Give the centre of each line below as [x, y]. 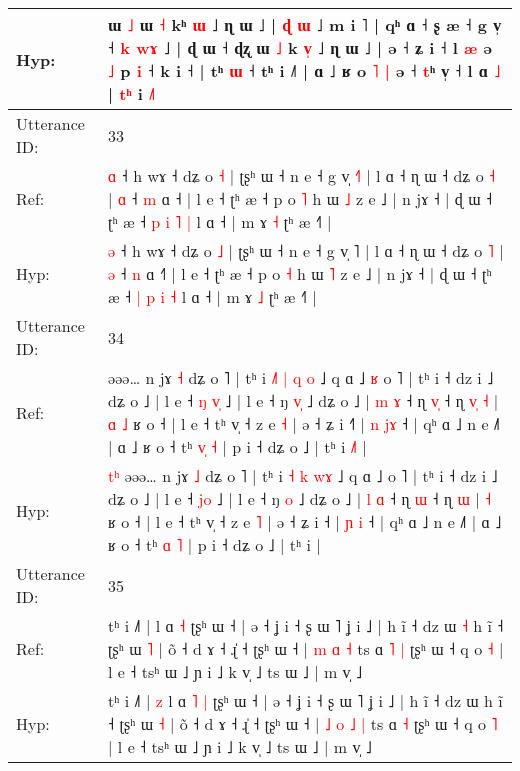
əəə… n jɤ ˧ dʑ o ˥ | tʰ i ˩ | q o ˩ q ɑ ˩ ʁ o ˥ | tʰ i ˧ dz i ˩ [301, 377]
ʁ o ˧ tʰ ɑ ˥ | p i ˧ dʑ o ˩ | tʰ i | [214, 544]
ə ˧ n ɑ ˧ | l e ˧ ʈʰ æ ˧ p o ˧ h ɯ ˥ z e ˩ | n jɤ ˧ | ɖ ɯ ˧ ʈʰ [300, 273]
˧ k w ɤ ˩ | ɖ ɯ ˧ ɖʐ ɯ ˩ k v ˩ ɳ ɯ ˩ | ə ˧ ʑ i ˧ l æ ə [300, 47]
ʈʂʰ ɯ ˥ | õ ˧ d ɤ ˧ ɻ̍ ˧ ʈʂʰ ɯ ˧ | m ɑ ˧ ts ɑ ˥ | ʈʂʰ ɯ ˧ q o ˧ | [306, 648]
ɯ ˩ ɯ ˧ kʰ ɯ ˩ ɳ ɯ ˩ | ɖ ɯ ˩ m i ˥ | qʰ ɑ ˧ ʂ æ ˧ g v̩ [305, 24]
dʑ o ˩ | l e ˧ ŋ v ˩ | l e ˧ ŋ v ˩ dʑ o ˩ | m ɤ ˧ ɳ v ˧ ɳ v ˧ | [303, 400]
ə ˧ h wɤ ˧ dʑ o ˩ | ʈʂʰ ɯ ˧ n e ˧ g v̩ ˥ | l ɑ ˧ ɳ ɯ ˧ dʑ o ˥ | [306, 250]
